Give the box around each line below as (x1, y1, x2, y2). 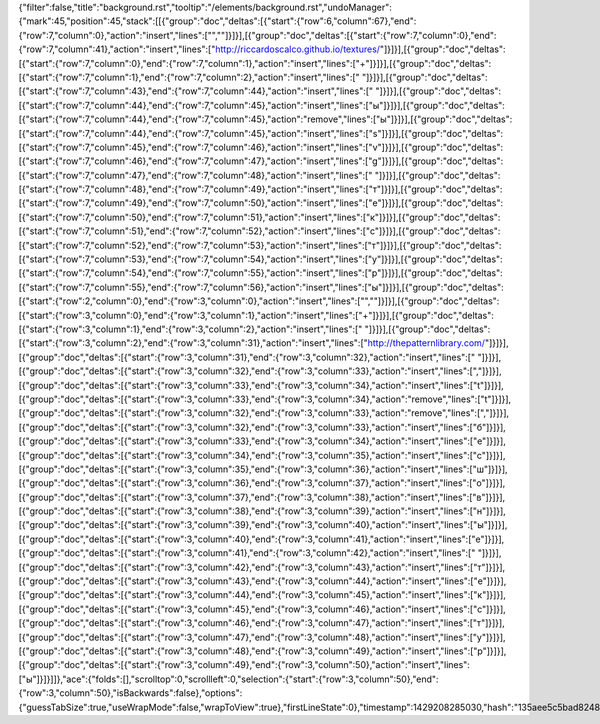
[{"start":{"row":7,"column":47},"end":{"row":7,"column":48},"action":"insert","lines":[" (18, 169, 373, 181)
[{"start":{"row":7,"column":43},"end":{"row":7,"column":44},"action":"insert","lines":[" (18, 85, 374, 97)
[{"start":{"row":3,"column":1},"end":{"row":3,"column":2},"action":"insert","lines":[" (18, 323, 363, 335)
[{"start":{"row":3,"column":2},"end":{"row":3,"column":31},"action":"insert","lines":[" (18, 337, 369, 349)
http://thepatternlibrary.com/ (367, 337, 485, 349)
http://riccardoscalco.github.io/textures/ (215, 43, 380, 55)
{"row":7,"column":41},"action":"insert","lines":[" (18, 43, 216, 55)
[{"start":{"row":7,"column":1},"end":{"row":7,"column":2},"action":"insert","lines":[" (18, 71, 360, 83)
